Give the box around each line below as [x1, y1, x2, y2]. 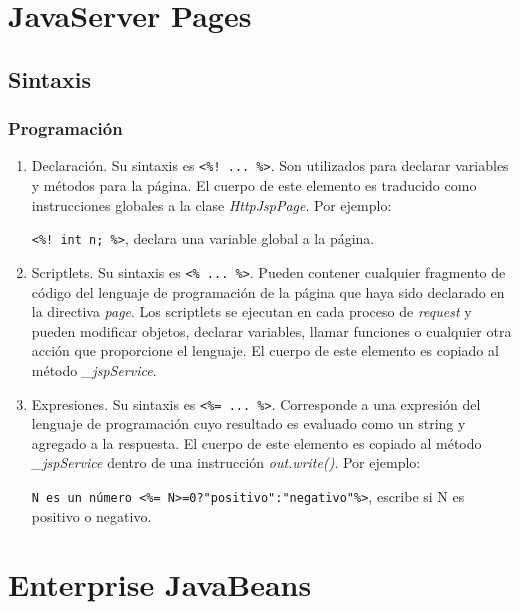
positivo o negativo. [31, 505, 152, 526]
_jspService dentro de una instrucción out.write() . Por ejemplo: [31, 452, 421, 473]
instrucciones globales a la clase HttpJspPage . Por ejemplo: [31, 194, 392, 215]
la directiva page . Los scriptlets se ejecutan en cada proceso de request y [31, 301, 472, 322]
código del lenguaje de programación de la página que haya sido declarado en [31, 281, 505, 302]
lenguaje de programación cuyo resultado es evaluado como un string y [31, 413, 466, 434]
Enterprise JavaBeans [8, 564, 312, 605]
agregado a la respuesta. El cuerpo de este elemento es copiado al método [31, 432, 482, 453]
